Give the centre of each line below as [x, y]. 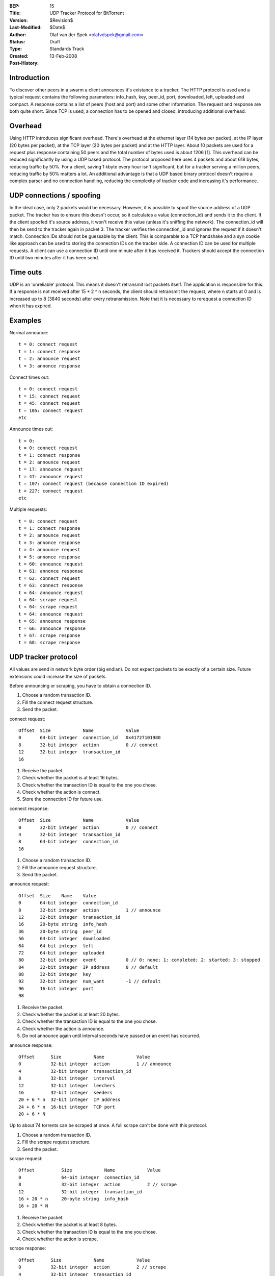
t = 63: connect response [51, 585]
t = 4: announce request [49, 550]
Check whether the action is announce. [63, 1028]
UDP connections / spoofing [55, 196]
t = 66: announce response [52, 628]
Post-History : [24, 63]
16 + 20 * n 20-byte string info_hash [74, 1199]
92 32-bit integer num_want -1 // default [90, 981]
